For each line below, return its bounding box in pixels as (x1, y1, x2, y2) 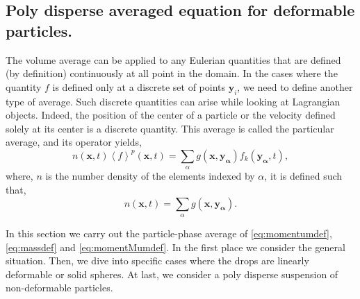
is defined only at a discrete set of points (52, 79, 225, 94)
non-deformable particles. (6, 280, 113, 295)
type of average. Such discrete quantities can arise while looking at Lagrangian (6, 94, 341, 108)
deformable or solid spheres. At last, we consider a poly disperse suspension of (6, 266, 338, 281)
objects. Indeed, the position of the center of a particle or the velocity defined (6, 108, 336, 122)
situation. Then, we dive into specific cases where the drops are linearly (6, 253, 309, 268)
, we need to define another (237, 79, 353, 94)
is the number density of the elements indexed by (45, 169, 255, 183)
